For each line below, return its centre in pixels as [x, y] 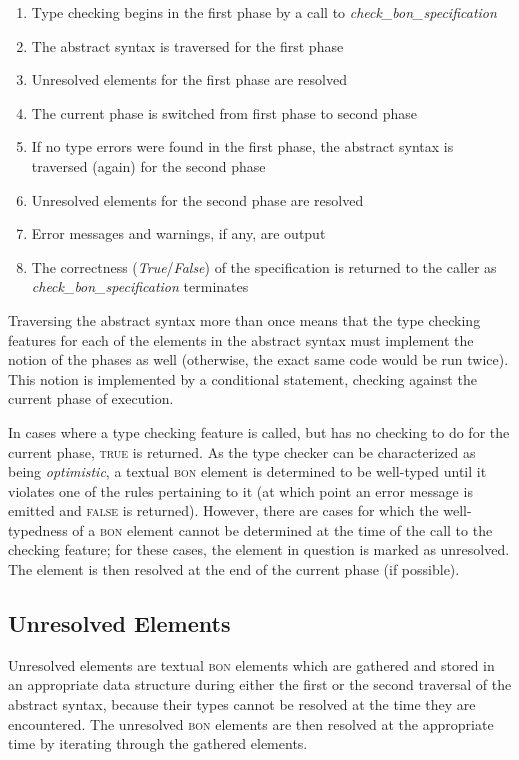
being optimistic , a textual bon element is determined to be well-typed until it [247, 471]
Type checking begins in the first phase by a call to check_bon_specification [264, 12]
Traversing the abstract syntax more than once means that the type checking [244, 319]
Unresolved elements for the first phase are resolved [189, 79]
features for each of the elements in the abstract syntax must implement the [241, 339]
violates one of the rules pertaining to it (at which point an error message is [240, 490]
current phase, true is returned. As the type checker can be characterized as [242, 451]
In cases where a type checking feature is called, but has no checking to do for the [259, 431]
